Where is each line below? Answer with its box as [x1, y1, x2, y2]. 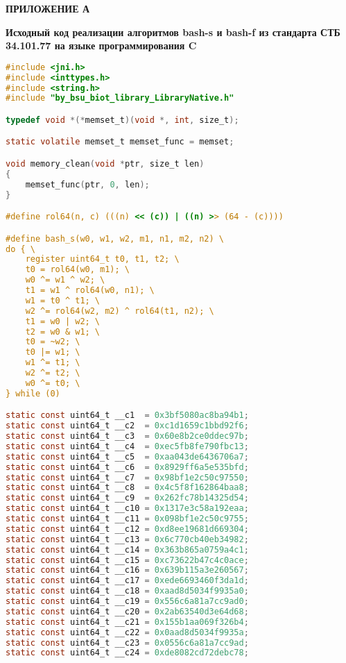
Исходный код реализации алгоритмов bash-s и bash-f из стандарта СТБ [6, 24, 340, 39]
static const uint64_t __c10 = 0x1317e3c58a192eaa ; [6, 503, 249, 514]
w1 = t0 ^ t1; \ [25, 295, 101, 305]
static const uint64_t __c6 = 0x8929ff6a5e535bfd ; [6, 462, 249, 472]
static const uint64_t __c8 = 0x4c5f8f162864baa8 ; [6, 482, 249, 493]
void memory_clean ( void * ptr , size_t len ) [6, 159, 205, 169]
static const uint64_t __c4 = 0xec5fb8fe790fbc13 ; [6, 441, 249, 451]
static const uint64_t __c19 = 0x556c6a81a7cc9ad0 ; [6, 596, 249, 607]
